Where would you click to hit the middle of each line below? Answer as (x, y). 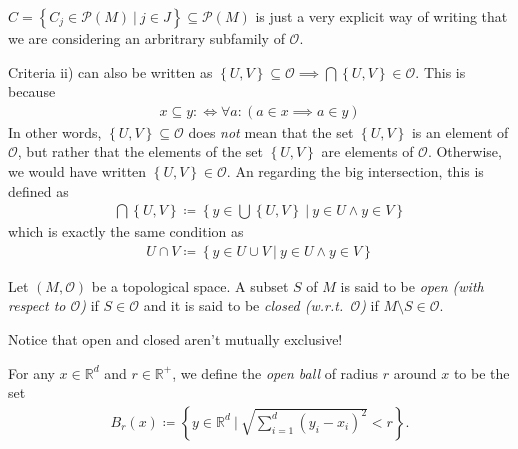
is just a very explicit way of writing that (381, 16)
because (32, 91)
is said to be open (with (412, 285)
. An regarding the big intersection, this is (355, 171)
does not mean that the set (271, 131)
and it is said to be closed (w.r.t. (243, 305)
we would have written (77, 171)
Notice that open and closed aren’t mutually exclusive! (175, 339)
